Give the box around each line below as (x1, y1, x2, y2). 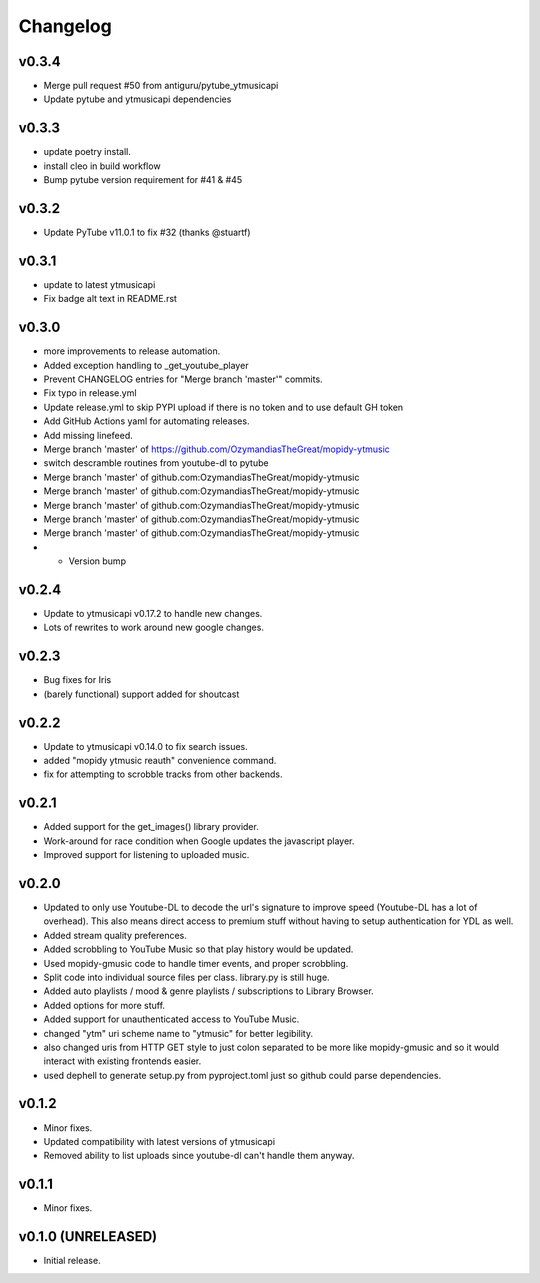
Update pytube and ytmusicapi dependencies (43, 93, 232, 105)
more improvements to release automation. (43, 345, 221, 357)
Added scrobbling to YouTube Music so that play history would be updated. (43, 943, 354, 955)
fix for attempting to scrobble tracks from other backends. (43, 768, 283, 780)
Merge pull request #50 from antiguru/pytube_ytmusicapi (43, 80, 279, 92)
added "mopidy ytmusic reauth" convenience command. (43, 755, 277, 766)
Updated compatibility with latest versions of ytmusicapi (43, 1135, 275, 1147)
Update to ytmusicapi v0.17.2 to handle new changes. (43, 608, 263, 620)
